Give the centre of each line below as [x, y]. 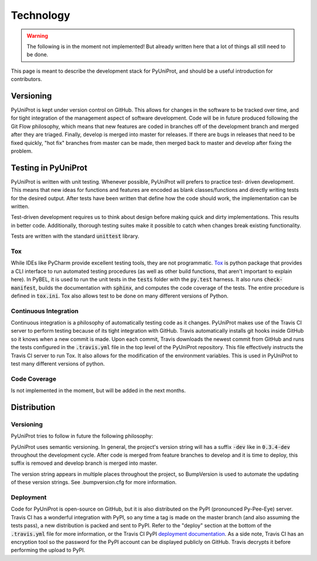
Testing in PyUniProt [49, 168]
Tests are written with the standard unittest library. [75, 236]
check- [273, 280]
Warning [37, 36]
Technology [41, 15]
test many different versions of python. [58, 364]
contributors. [26, 79]
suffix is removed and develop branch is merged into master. [84, 463]
